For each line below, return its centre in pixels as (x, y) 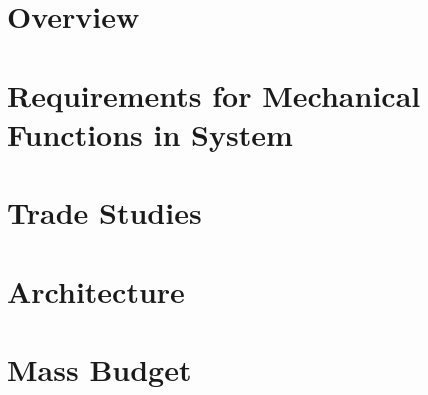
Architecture (96, 290)
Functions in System (150, 133)
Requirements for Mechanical (214, 94)
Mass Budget (99, 368)
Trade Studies (104, 212)
